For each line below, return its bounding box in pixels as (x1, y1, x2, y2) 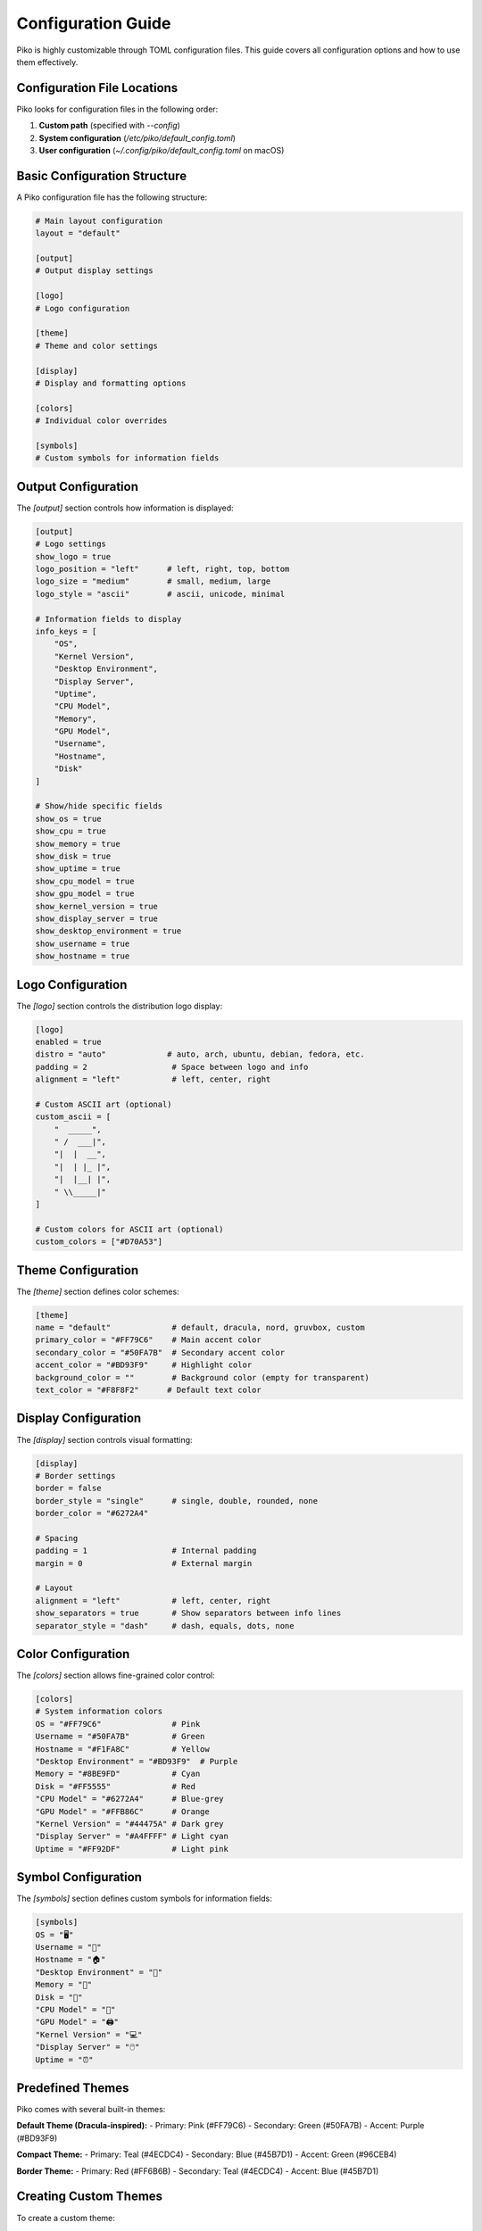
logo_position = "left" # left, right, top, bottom (35, 563, 290, 574)
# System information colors (35, 1706, 163, 1717)
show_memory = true (35, 839, 120, 849)
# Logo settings (35, 539, 107, 549)
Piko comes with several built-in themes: (16, 2104, 166, 2115)
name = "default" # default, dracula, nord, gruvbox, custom (35, 1323, 365, 1333)
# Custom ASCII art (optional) (35, 1099, 173, 1109)
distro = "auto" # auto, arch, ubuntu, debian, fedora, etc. (35, 1049, 365, 1059)
